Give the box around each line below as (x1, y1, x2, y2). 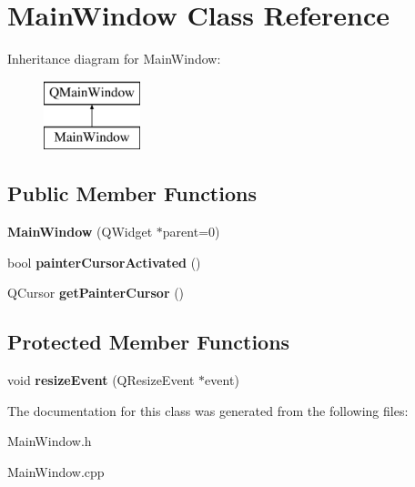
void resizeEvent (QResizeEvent (7, 370, 195, 390)
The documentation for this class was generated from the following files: (7, 401, 409, 420)
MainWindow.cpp (7, 462, 105, 481)
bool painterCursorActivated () (7, 252, 201, 271)
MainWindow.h (7, 431, 92, 451)
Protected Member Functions (7, 328, 290, 356)
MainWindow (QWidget (7, 222, 153, 241)
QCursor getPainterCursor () (7, 283, 185, 302)
